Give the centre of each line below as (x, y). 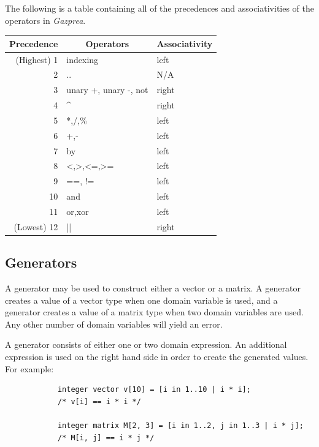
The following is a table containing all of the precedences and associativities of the (160, 8)
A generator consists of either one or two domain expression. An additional (146, 344)
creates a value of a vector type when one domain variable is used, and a (141, 300)
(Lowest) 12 (36, 226)
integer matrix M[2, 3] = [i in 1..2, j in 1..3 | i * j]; (180, 426)
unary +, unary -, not (107, 90)
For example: (29, 368)
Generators (41, 262)
